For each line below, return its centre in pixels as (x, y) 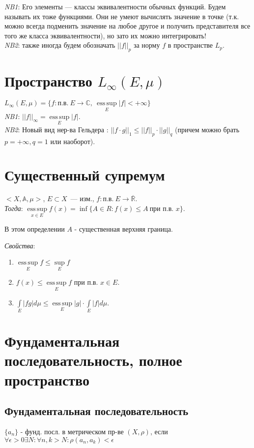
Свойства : (20, 245)
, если (159, 431)
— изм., (82, 198)
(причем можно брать (207, 129)
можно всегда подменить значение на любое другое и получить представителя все (127, 26)
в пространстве (190, 45)
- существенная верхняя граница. (124, 229)
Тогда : (14, 208)
